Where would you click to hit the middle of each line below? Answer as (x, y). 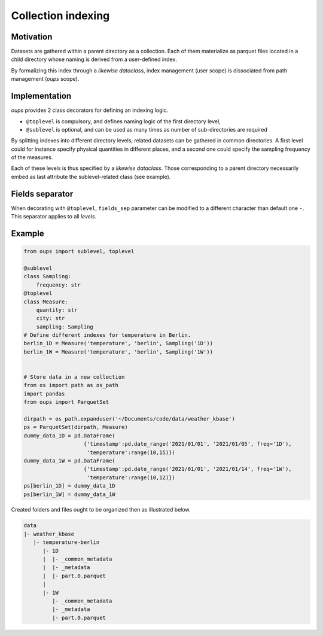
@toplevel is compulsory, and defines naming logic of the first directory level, (123, 121)
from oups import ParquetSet (66, 402)
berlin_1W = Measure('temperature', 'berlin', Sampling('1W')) (118, 352)
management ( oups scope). (45, 79)
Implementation (41, 96)
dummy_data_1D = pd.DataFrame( (70, 436)
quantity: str (57, 310)
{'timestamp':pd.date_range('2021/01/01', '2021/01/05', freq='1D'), (188, 444)
